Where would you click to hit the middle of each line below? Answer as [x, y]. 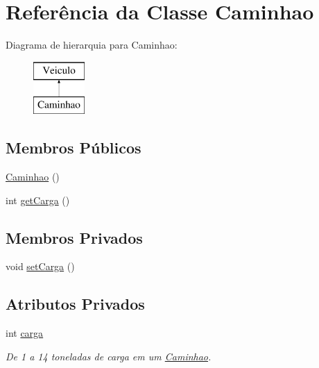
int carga [25, 333]
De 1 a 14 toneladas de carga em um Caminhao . [109, 356]
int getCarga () [38, 200]
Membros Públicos [74, 148]
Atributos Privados [75, 304]
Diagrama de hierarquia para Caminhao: [92, 45]
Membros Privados [74, 237]
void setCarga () [40, 266]
